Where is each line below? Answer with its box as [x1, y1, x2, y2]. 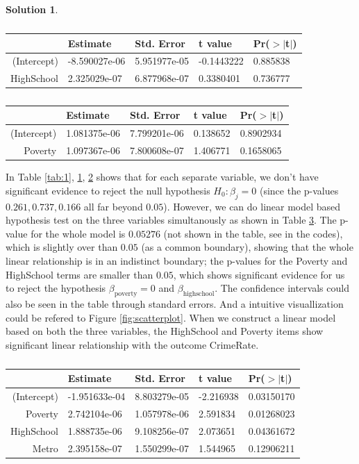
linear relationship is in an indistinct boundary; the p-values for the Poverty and [6, 253, 348, 267]
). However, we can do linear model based [163, 199, 341, 213]
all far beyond [83, 199, 143, 213]
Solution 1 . [6, 2, 58, 16]
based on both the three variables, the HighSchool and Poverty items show [6, 324, 324, 338]
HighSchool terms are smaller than [6, 267, 153, 281]
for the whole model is [31, 226, 126, 240]
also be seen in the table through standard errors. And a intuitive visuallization [6, 296, 344, 310]
